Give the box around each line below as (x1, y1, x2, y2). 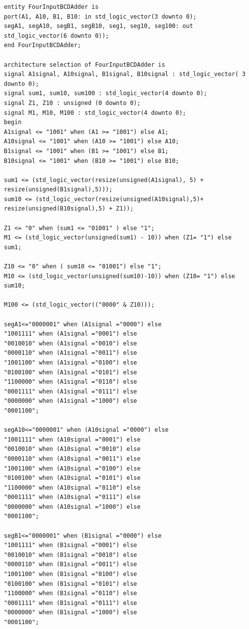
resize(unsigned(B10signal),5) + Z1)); (4, 205, 134, 212)
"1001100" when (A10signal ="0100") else (4, 465, 141, 472)
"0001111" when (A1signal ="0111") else (4, 388, 137, 395)
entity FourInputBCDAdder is (4, 3, 99, 10)
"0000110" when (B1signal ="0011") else (4, 561, 137, 568)
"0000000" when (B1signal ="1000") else (4, 609, 137, 616)
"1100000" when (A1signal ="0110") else (4, 378, 137, 386)
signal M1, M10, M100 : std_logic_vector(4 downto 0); (4, 109, 186, 116)
